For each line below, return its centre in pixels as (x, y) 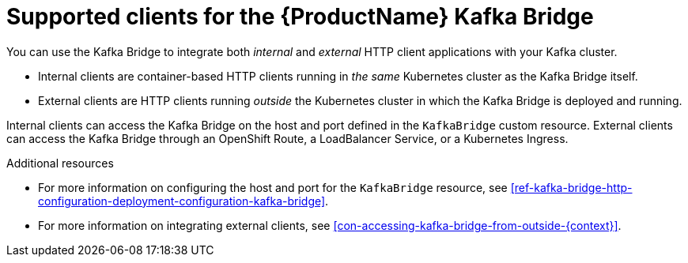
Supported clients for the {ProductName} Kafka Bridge (300, 17)
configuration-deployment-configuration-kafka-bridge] (182, 201)
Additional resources (60, 163)
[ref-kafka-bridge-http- (571, 187)
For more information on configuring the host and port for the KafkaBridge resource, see (273, 187)
